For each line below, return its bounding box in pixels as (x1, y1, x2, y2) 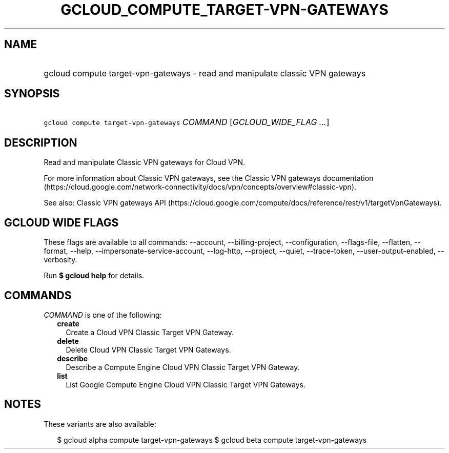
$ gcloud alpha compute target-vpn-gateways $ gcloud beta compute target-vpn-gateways (57, 435, 367, 444)
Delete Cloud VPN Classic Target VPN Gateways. (66, 345, 231, 354)
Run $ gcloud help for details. (44, 271, 145, 280)
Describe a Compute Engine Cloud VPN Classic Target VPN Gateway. (66, 362, 300, 372)
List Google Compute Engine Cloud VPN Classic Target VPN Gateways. (66, 380, 306, 389)
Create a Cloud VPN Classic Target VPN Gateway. (66, 327, 234, 337)
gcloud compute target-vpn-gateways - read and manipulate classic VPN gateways (44, 68, 366, 78)
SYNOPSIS (4, 87, 60, 100)
